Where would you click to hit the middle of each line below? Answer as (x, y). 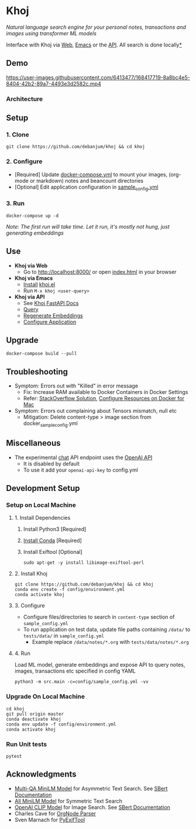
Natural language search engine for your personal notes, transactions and (96, 27)
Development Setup (43, 488)
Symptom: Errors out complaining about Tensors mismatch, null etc (96, 411)
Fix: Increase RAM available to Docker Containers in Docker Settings (106, 392)
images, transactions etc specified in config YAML (75, 671)
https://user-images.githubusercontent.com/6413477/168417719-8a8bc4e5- (98, 77)
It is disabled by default (51, 463)
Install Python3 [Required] (55, 529)
